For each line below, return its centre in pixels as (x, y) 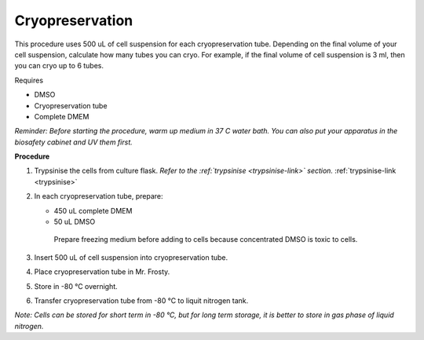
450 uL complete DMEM (93, 210)
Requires (29, 80)
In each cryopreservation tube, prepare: (99, 196)
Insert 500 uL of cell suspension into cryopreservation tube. (131, 257)
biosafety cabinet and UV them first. (73, 142)
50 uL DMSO (75, 222)
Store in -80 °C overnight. (76, 286)
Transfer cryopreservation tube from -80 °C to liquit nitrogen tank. (141, 300)
